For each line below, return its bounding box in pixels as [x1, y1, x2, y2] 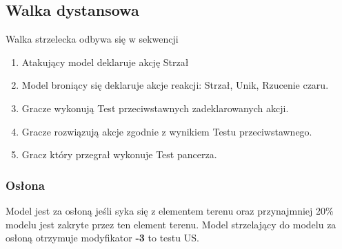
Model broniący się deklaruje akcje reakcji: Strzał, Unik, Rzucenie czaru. [21, 78, 329, 92]
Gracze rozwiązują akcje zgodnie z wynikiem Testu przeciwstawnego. [21, 124, 312, 138]
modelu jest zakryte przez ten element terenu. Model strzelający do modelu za [6, 217, 336, 231]
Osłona [6, 176, 45, 193]
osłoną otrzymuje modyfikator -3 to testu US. [6, 230, 199, 245]
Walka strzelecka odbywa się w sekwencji [6, 32, 179, 46]
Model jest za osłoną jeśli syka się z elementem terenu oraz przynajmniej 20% [6, 203, 334, 217]
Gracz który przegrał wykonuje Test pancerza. [21, 147, 217, 162]
